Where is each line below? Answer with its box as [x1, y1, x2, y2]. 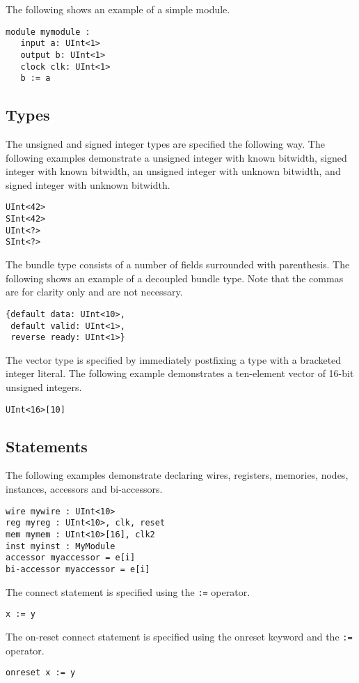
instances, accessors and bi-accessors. [6, 482, 163, 496]
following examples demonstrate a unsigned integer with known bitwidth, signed [6, 150, 347, 164]
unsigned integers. [6, 380, 82, 394]
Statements [6, 435, 88, 456]
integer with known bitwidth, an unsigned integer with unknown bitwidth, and [6, 164, 341, 178]
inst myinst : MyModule [6, 541, 115, 551]
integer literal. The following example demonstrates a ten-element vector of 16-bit [6, 366, 354, 381]
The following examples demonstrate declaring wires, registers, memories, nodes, [6, 468, 349, 482]
